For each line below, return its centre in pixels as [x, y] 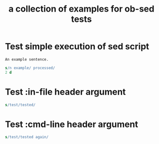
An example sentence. [27, 59]
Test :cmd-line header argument [72, 124]
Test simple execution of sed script [77, 47]
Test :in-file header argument [65, 92]
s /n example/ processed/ [30, 68]
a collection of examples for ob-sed [81, 9]
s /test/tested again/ [27, 137]
